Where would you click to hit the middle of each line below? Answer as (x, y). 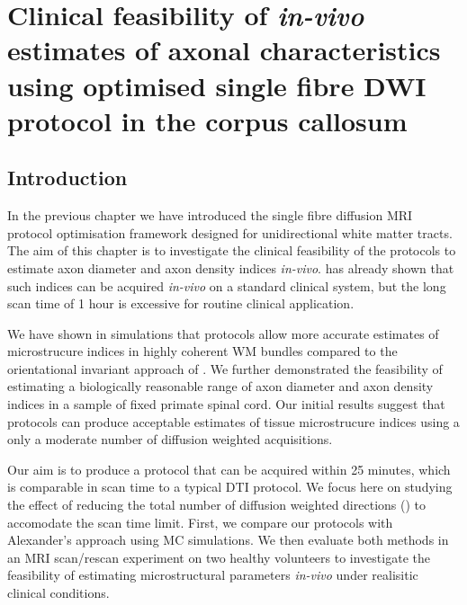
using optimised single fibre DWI (217, 85)
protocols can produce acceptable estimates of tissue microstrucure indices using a (233, 421)
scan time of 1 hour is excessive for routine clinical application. (181, 303)
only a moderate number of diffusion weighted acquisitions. (170, 439)
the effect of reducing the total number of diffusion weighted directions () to (216, 505)
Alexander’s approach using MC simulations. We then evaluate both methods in (228, 540)
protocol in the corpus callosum (207, 120)
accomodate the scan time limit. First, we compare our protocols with (200, 522)
